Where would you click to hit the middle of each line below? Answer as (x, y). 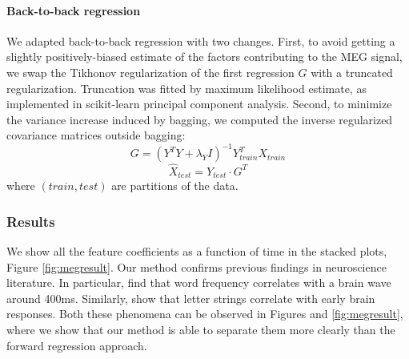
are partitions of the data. (175, 186)
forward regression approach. (77, 345)
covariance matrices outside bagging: (96, 135)
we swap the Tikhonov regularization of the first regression (150, 72)
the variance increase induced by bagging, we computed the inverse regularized (200, 119)
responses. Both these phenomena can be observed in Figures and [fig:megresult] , (205, 314)
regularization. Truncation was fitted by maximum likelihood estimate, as (186, 88)
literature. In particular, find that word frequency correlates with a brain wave (199, 282)
